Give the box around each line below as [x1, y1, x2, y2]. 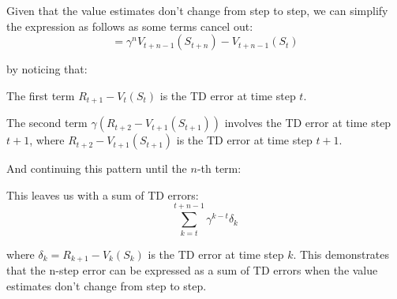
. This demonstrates [293, 245, 390, 262]
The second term [6, 114, 88, 131]
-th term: [197, 160, 242, 177]
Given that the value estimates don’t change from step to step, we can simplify [6, 2, 388, 18]
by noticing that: [6, 61, 88, 77]
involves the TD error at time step [224, 114, 391, 131]
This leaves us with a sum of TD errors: [6, 186, 199, 203]
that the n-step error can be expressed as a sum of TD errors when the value [6, 262, 378, 278]
